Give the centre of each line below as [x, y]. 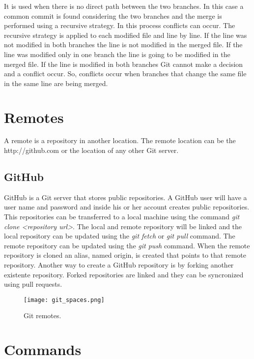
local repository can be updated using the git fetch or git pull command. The [120, 236]
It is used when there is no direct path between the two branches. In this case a [124, 6]
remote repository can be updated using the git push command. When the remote [127, 245]
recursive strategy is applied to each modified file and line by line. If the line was [126, 35]
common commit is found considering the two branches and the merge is [113, 15]
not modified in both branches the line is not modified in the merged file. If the [123, 45]
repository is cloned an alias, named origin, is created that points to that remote [125, 255]
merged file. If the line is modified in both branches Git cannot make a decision [124, 64]
